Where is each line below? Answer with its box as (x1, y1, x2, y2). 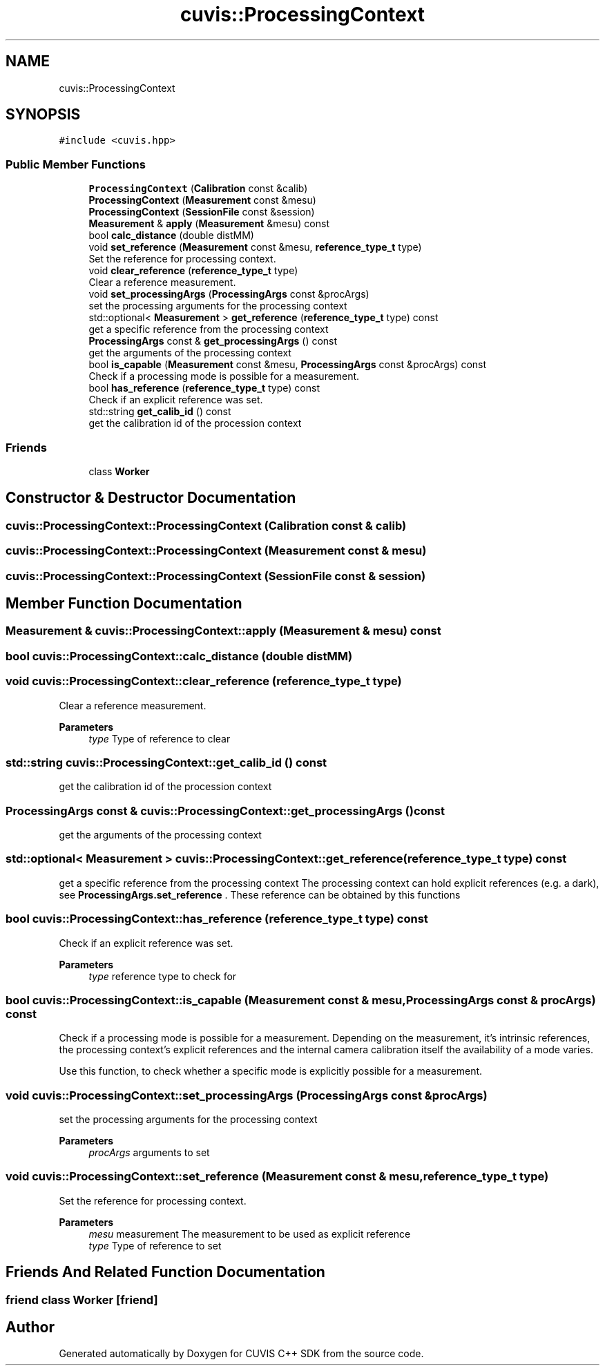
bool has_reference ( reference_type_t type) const (88, 382, 320, 394)
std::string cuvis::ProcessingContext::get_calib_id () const (6, 755, 327, 769)
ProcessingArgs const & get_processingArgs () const (88, 335, 338, 347)
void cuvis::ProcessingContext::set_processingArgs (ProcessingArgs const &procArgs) (6, 1088, 488, 1102)
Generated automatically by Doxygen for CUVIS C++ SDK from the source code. (59, 1348, 424, 1360)
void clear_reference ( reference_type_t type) (88, 265, 298, 277)
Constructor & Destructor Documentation (6, 489, 296, 507)
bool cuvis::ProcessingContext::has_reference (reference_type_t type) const (6, 912, 428, 926)
